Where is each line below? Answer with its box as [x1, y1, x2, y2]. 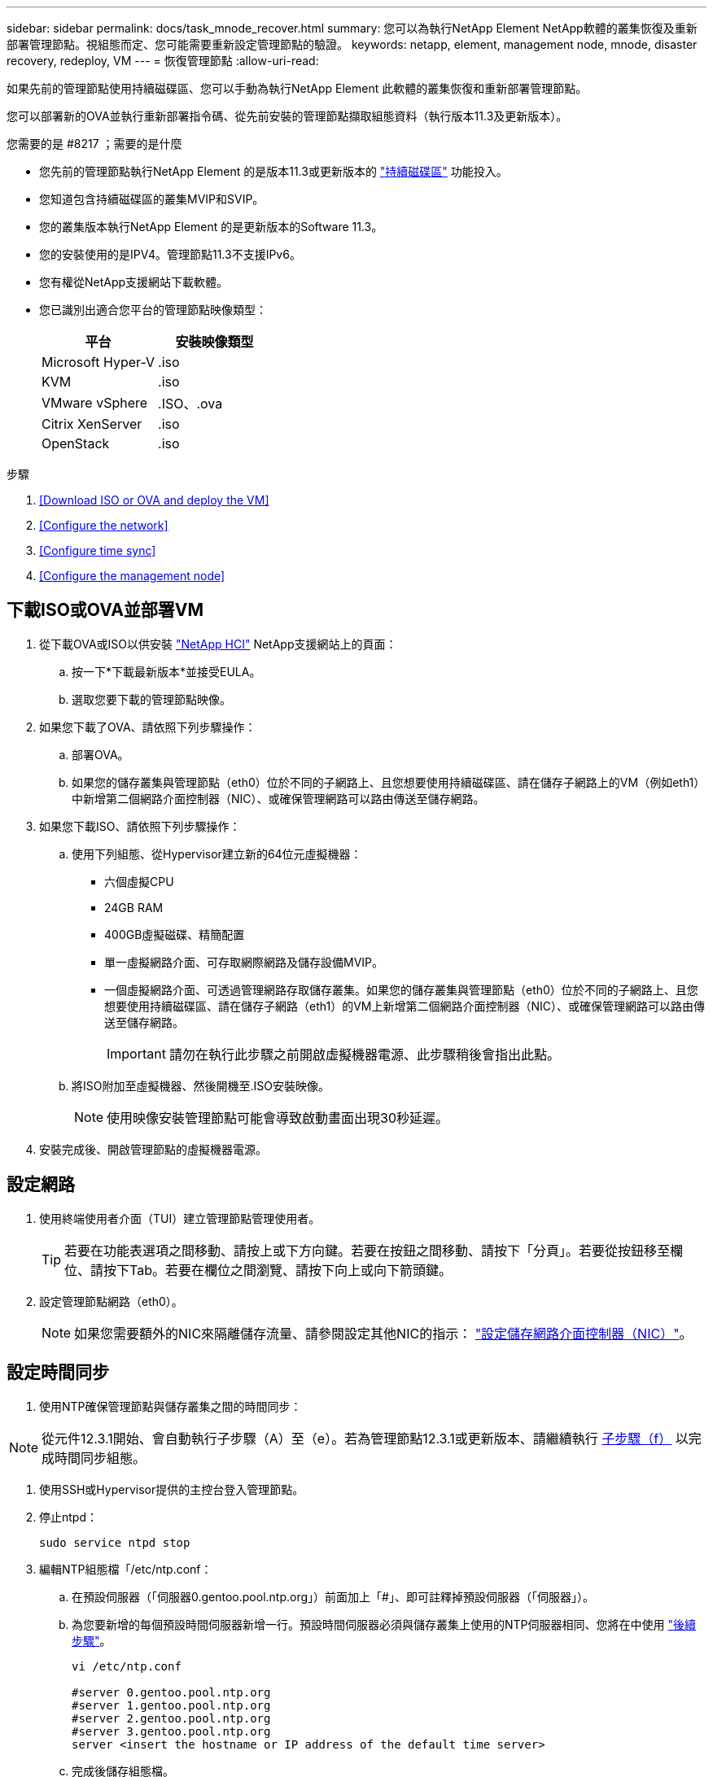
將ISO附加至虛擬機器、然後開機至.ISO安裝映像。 [72, 1078, 330, 1093]
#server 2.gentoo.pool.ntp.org [72, 1711, 271, 1725]
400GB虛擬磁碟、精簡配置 [104, 927, 245, 941]
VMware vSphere [42, 395, 148, 411]
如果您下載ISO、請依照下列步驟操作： [39, 819, 241, 833]
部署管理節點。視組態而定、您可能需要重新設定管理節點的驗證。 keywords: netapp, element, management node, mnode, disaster [7, 37, 698, 51]
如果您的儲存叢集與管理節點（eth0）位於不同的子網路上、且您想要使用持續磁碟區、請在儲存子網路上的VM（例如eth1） [72, 775, 706, 789]
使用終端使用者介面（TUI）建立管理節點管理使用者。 [39, 1211, 321, 1225]
